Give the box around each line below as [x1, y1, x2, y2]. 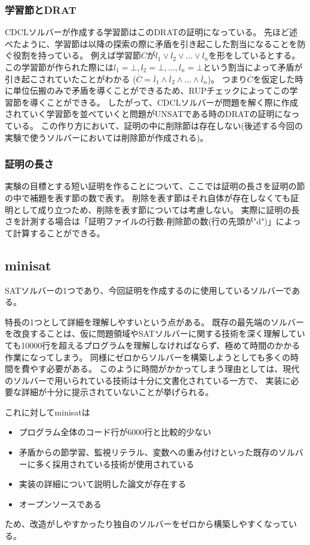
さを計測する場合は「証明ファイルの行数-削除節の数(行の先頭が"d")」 [5, 215, 276, 227]
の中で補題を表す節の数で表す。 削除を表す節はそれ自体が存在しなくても [5, 191, 291, 204]
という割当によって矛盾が [202, 61, 303, 73]
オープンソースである [19, 497, 102, 510]
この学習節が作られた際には [5, 61, 113, 73]
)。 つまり [207, 72, 247, 85]
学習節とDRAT [5, 2, 76, 17]
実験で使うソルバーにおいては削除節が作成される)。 [5, 131, 208, 143]
